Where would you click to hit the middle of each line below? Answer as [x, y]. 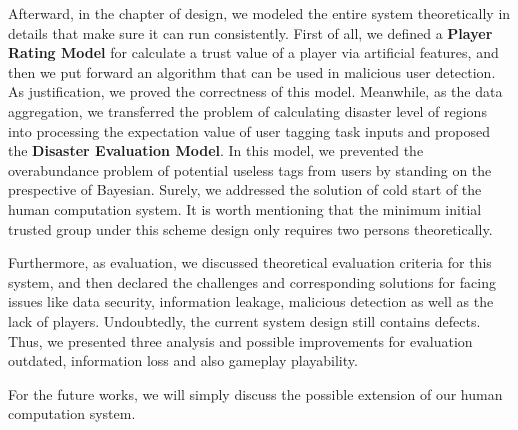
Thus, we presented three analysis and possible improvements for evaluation [240, 340]
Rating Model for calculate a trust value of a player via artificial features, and [253, 52]
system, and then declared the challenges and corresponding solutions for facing [252, 281]
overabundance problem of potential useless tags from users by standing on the [250, 169]
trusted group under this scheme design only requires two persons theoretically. [250, 228]
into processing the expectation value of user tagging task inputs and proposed [249, 130]
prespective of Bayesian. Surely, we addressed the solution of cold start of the [245, 189]
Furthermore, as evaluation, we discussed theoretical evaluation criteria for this [250, 262]
